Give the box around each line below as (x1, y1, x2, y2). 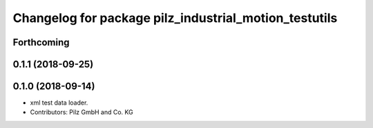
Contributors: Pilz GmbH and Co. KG (30, 108, 134, 116)
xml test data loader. (30, 98, 88, 107)
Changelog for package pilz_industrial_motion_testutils (12, 10, 338, 25)
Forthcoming (12, 36, 70, 48)
